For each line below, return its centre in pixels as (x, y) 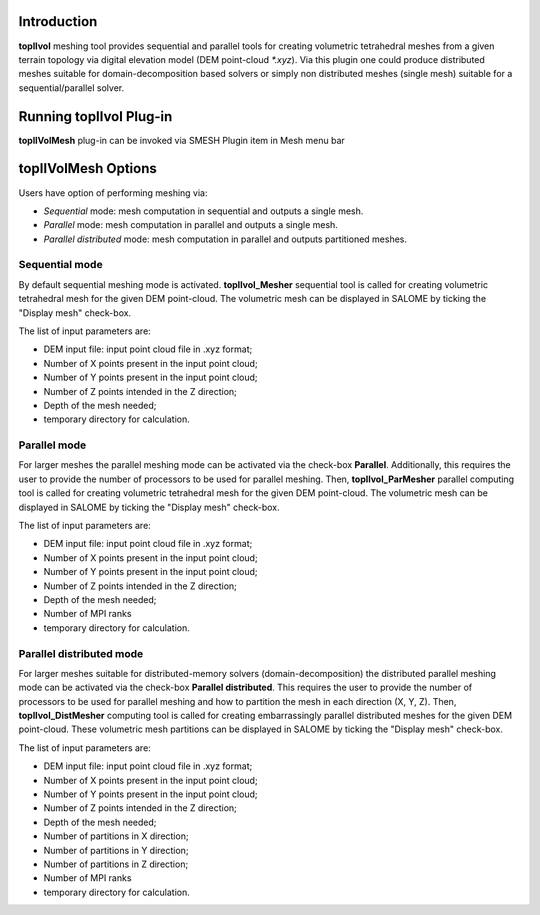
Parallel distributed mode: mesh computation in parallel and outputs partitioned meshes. (225, 239)
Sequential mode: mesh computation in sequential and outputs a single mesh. (203, 211)
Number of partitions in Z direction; (116, 864)
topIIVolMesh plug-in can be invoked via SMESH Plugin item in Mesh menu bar (181, 140)
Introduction (58, 21)
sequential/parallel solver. (71, 87)
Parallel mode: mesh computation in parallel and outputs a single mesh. (191, 225)
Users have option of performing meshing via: (113, 192)
